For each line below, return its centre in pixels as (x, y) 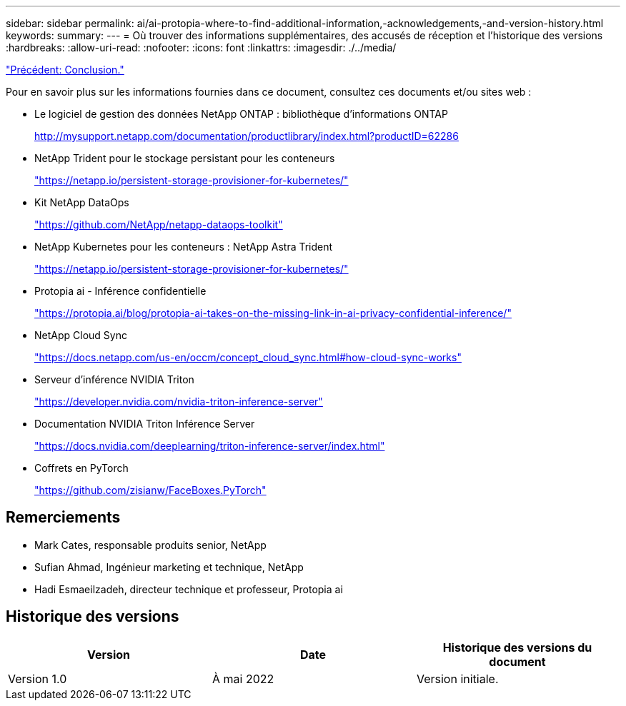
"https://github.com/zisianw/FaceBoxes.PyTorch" (150, 490)
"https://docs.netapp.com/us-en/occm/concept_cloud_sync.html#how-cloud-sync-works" (248, 357)
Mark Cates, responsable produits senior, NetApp (150, 545)
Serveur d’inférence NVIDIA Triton (114, 379)
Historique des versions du (517, 647)
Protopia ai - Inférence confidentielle (120, 291)
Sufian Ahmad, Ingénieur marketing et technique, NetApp (169, 567)
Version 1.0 (38, 679)
